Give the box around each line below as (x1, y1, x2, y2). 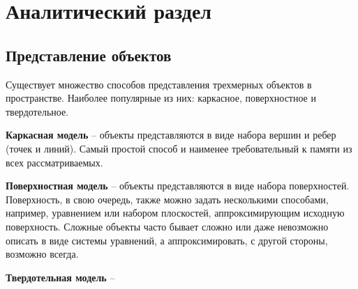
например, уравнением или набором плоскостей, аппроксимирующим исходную (6, 205, 345, 220)
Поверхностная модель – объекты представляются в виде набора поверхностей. (6, 178, 350, 193)
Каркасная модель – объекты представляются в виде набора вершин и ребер (6, 127, 336, 142)
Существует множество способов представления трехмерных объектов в (6, 77, 312, 91)
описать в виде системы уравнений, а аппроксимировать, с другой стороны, (6, 233, 328, 247)
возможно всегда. (6, 247, 79, 261)
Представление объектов (6, 44, 172, 65)
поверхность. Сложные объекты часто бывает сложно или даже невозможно (6, 219, 329, 233)
